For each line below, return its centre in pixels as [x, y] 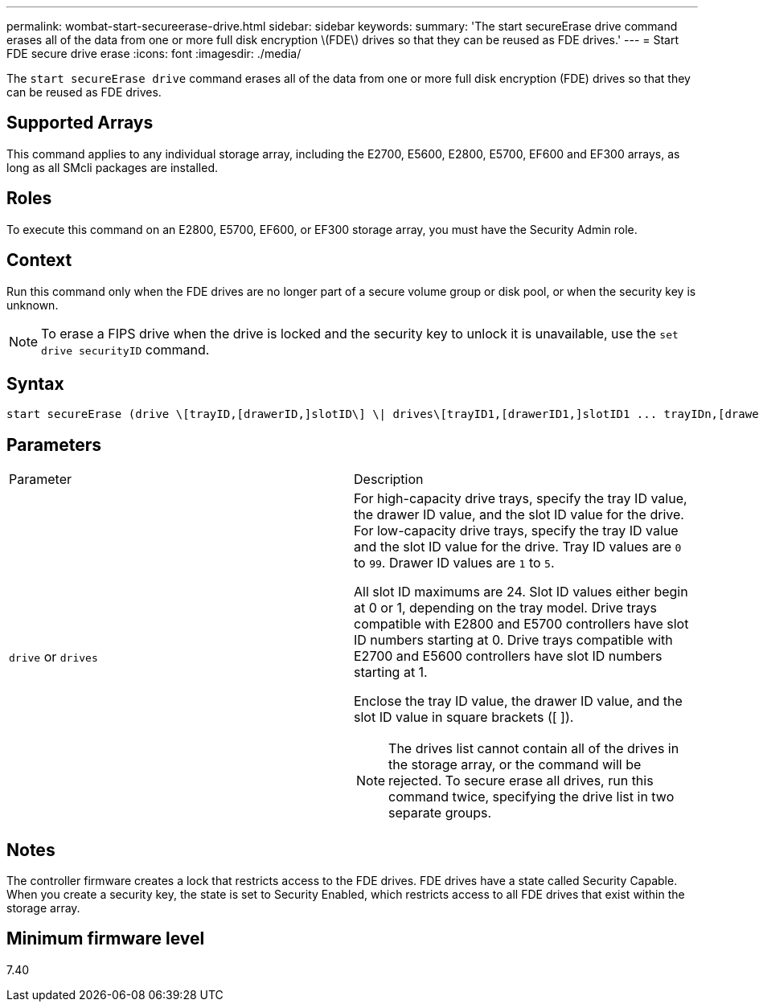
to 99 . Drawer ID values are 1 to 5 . [454, 563]
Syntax [35, 383]
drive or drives [53, 657]
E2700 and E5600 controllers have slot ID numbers [508, 656]
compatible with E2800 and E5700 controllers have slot [521, 624]
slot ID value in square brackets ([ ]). [464, 717]
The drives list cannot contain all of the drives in [534, 749]
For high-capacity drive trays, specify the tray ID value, [521, 499]
